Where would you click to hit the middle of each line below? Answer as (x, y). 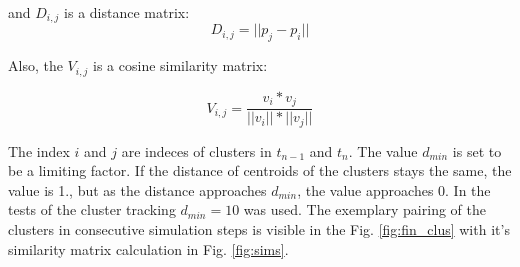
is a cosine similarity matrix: (180, 65)
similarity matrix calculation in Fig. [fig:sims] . (148, 248)
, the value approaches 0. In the (394, 189)
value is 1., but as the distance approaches (137, 189)
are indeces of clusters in (196, 150)
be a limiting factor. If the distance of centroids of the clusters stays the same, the (260, 170)
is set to (477, 150)
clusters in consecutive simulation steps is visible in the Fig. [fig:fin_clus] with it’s (259, 229)
